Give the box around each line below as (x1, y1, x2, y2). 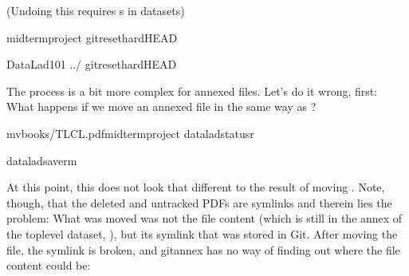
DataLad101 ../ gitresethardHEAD (6, 56, 177, 73)
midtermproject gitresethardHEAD (6, 29, 178, 45)
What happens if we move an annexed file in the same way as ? (6, 98, 317, 115)
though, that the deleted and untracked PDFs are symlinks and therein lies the (6, 194, 392, 211)
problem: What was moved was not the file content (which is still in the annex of (6, 210, 403, 227)
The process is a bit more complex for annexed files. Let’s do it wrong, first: (6, 82, 378, 99)
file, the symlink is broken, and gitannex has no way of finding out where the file (6, 241, 400, 258)
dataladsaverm (6, 152, 77, 168)
